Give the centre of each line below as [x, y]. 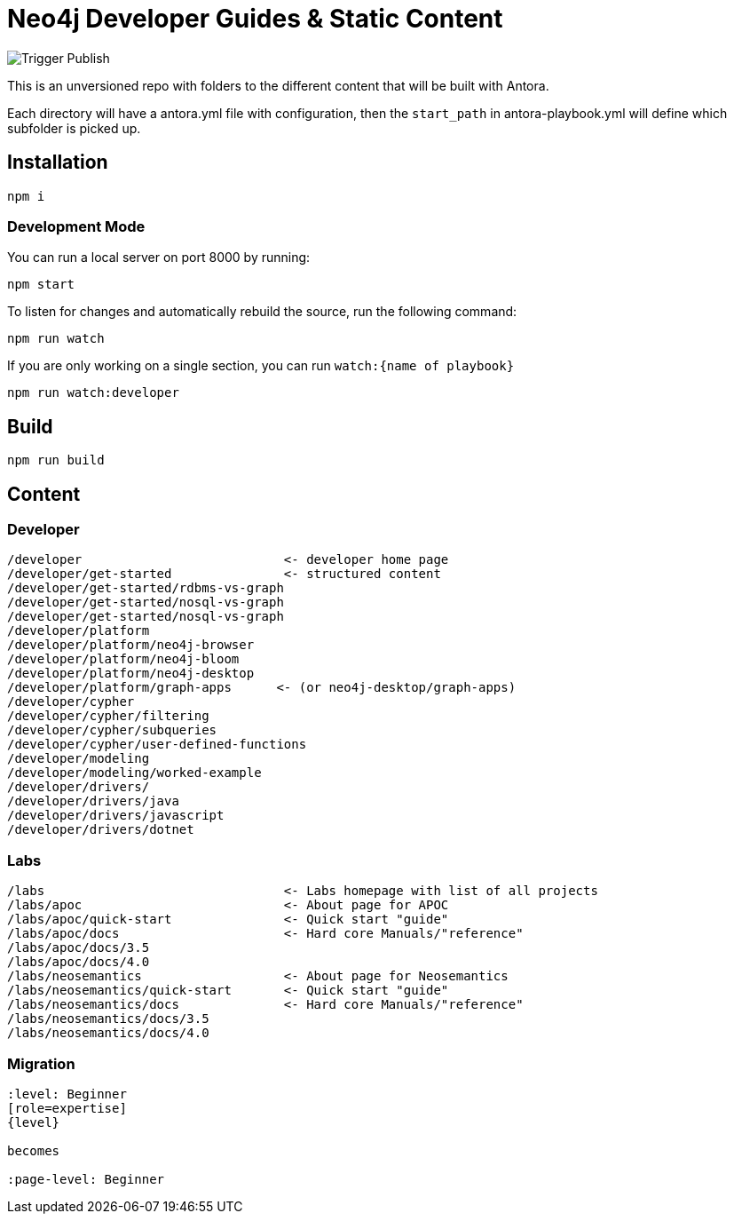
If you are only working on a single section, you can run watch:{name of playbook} [261, 366]
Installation [58, 163]
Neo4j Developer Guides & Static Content [255, 19]
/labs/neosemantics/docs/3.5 [108, 1019]
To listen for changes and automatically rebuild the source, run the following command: [262, 312]
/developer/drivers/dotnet [101, 830]
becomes [34, 1150]
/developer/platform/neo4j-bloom [123, 659]
